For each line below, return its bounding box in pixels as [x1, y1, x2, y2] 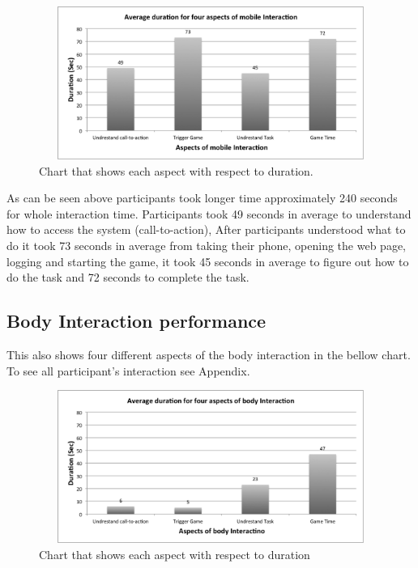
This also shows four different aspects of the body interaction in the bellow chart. [6, 345, 411, 362]
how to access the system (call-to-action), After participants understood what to [6, 221, 406, 238]
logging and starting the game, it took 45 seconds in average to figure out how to [6, 252, 409, 269]
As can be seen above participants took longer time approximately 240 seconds [6, 189, 398, 206]
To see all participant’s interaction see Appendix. [6, 362, 250, 379]
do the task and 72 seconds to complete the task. [6, 269, 250, 286]
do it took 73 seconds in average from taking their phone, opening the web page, [6, 236, 406, 253]
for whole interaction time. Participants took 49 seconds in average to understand [6, 205, 412, 222]
